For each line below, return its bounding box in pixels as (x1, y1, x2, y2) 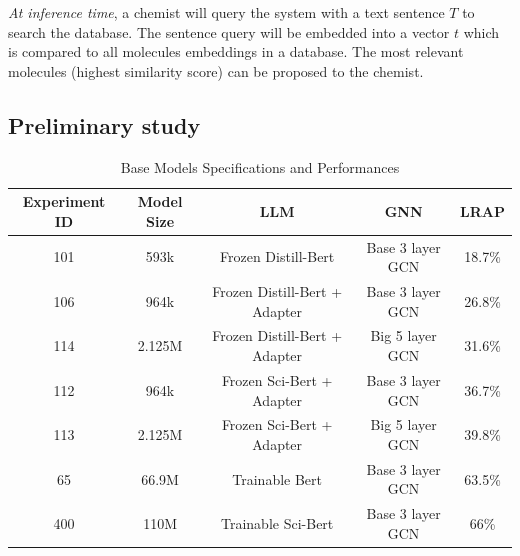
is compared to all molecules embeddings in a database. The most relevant (8, 41, 464, 62)
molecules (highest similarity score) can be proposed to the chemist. (8, 60, 424, 81)
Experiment (22, 191, 106, 212)
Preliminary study (8, 109, 201, 140)
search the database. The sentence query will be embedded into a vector (8, 21, 450, 42)
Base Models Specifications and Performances (120, 156, 400, 177)
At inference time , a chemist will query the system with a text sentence (8, 2, 445, 22)
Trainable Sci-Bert (221, 513, 334, 534)
